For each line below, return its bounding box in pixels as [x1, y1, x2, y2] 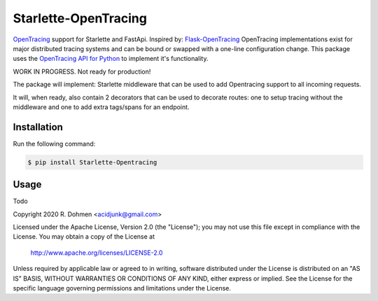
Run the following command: [13, 139, 96, 148]
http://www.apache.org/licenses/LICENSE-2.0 [30, 248, 163, 257]
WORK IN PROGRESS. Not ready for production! [13, 67, 151, 76]
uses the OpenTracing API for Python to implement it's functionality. [13, 55, 209, 63]
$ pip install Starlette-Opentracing [27, 158, 157, 166]
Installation [13, 121, 63, 133]
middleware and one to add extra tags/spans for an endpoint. [13, 102, 190, 111]
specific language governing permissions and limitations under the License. [13, 284, 231, 293]
